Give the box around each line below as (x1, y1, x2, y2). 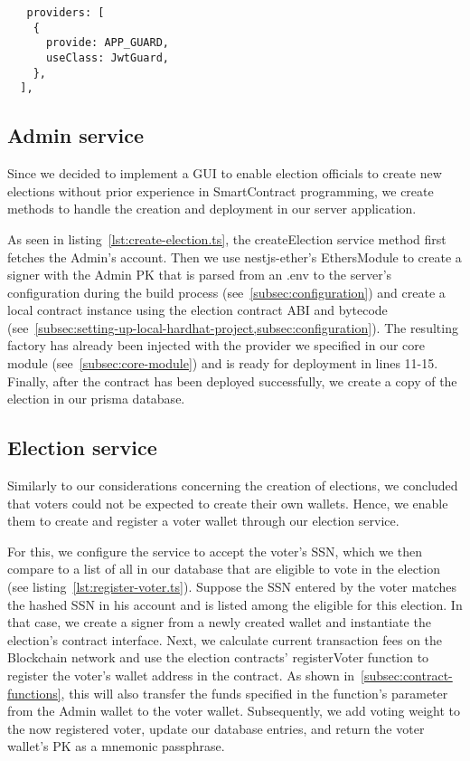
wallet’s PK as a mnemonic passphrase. (7, 737, 225, 756)
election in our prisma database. (7, 389, 185, 408)
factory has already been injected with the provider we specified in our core (7, 336, 425, 355)
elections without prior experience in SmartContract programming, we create (7, 181, 434, 200)
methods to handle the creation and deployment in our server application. (7, 199, 417, 218)
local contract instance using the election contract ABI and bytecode (7, 300, 388, 319)
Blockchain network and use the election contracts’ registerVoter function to (7, 648, 429, 667)
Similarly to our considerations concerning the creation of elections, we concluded (7, 476, 458, 495)
